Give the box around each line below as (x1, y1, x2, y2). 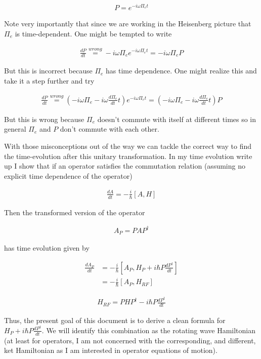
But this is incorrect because (4, 65, 93, 76)
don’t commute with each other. (60, 124, 159, 134)
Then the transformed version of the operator (4, 207, 145, 217)
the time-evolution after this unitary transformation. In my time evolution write (4, 150, 252, 161)
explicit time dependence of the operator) (4, 170, 133, 181)
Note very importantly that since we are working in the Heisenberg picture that (4, 18, 251, 29)
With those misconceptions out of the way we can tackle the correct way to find (4, 141, 252, 151)
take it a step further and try (4, 75, 95, 86)
